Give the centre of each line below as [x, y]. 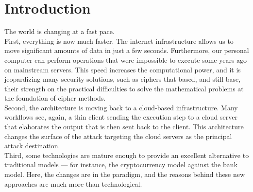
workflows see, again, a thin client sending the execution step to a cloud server [121, 117]
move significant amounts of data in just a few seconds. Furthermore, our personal [127, 50]
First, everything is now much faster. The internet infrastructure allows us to [119, 41]
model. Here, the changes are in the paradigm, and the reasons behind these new [125, 174]
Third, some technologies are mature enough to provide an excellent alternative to [127, 155]
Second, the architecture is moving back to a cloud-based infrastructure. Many [121, 107]
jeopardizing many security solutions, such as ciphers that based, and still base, [123, 79]
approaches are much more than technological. [73, 183]
